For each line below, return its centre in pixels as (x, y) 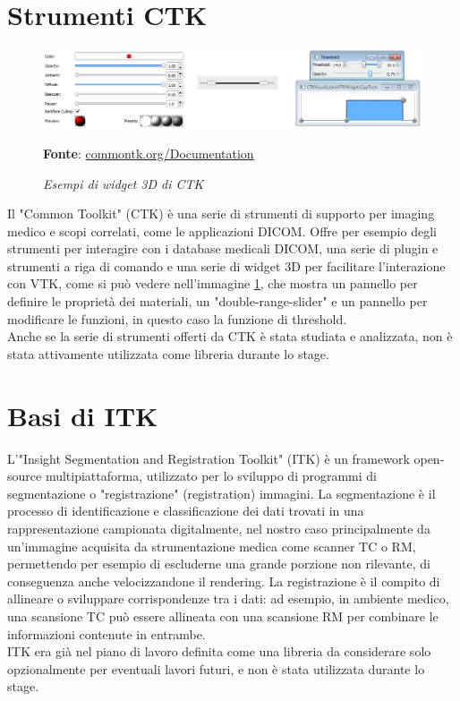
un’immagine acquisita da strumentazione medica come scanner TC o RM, (212, 546)
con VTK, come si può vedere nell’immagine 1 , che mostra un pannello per (213, 283)
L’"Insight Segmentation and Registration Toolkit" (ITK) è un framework (209, 458)
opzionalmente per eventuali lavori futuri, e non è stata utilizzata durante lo (216, 668)
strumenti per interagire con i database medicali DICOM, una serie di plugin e (223, 248)
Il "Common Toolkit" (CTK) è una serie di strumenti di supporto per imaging (221, 214)
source (25, 476)
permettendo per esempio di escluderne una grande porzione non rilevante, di (219, 564)
